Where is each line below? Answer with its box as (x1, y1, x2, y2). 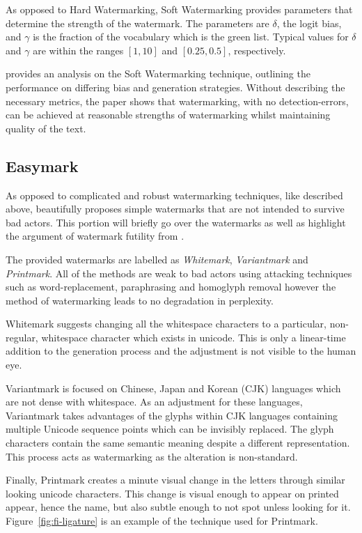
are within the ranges (33, 43, 124, 57)
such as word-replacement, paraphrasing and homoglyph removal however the (6, 279, 336, 294)
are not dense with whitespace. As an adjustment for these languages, (6, 394, 303, 409)
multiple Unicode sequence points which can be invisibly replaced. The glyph (6, 422, 334, 436)
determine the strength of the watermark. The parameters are (6, 15, 269, 30)
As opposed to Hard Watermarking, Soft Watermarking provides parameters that (6, 2, 353, 16)
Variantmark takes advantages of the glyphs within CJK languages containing (6, 408, 338, 422)
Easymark (6, 155, 79, 176)
